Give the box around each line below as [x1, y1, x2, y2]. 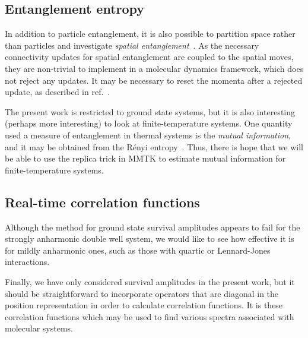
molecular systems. [5, 322, 73, 334]
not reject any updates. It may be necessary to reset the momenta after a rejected [5, 74, 303, 86]
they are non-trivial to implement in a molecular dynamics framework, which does [5, 62, 304, 74]
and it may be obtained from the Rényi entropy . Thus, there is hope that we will [5, 140, 303, 153]
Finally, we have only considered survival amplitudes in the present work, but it [5, 275, 295, 288]
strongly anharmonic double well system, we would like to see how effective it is [5, 232, 294, 245]
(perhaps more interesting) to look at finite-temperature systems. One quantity [5, 117, 293, 129]
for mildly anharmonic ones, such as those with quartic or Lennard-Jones [5, 244, 271, 256]
